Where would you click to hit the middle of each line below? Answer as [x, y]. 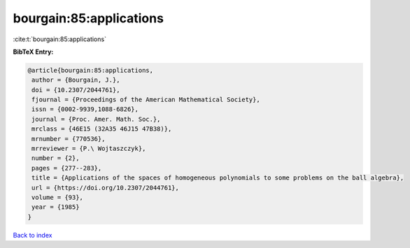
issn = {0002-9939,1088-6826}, [85, 109]
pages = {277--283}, [67, 168]
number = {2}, [56, 158]
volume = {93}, [58, 197]
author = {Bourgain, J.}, [76, 80]
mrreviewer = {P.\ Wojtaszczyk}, [89, 149]
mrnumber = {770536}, [69, 139]
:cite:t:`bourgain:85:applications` [59, 39]
